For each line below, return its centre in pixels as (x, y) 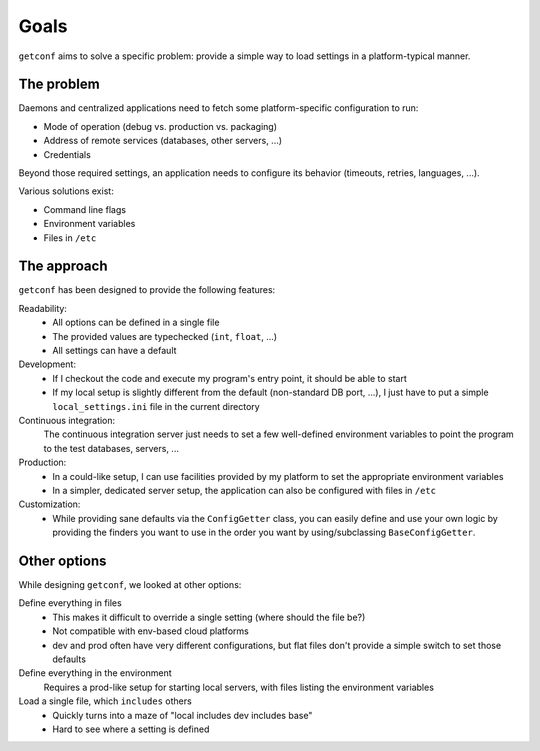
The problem (59, 84)
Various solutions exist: (66, 191)
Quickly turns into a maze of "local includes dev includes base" (182, 715)
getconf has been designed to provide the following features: (147, 290)
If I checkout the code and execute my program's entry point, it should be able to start (229, 378)
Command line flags (85, 209)
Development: (47, 364)
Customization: (49, 504)
